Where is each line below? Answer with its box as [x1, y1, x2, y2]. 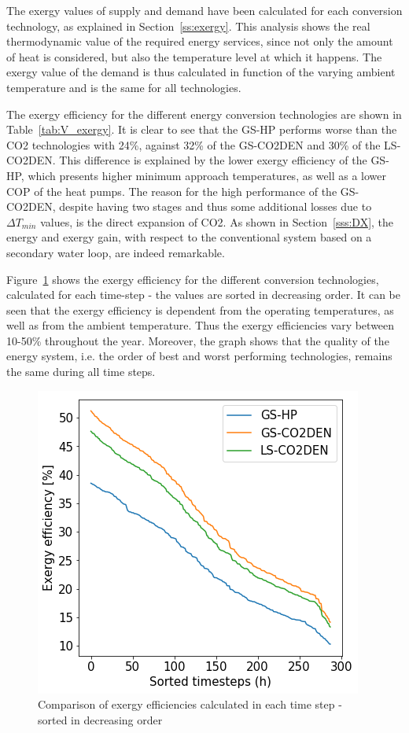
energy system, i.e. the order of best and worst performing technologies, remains [6, 348, 392, 364]
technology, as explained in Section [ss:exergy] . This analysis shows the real [6, 17, 370, 34]
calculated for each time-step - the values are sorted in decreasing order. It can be [6, 286, 400, 303]
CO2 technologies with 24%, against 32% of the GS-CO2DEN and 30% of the [6, 136, 381, 153]
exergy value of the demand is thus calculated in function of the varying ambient [6, 64, 396, 80]
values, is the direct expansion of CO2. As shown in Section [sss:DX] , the [40, 213, 394, 230]
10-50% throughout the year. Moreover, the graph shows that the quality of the [6, 332, 389, 348]
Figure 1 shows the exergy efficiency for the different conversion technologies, [6, 271, 379, 287]
